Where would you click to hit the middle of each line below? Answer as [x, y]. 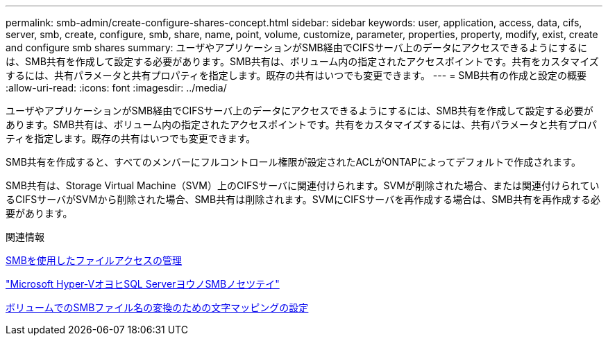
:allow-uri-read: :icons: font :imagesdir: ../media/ [116, 88]
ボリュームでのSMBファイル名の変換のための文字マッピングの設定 [157, 307]
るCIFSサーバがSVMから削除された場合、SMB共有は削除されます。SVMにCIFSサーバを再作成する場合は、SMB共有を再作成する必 [303, 199]
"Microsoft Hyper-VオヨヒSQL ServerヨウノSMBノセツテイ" [143, 284]
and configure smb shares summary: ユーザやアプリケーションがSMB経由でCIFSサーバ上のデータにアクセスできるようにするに [296, 47]
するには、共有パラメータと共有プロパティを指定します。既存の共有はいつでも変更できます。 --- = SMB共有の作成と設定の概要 [296, 75]
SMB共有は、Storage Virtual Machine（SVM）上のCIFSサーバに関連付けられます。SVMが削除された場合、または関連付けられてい [303, 185]
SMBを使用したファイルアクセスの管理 [94, 260]
